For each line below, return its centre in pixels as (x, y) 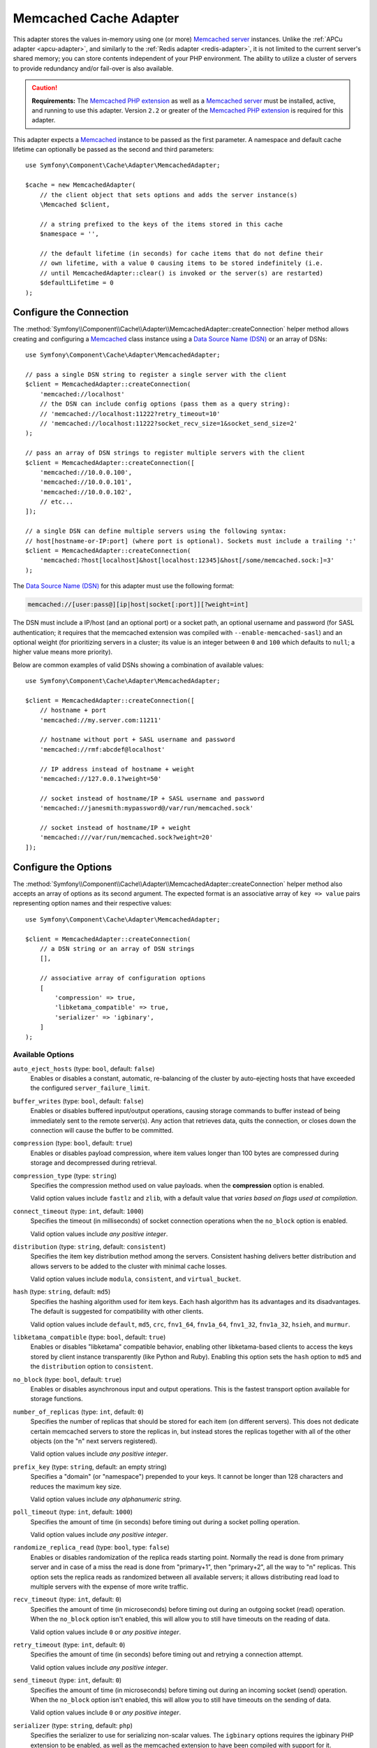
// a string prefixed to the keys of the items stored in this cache (161, 224)
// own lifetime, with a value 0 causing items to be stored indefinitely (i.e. (182, 263)
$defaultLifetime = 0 (77, 283)
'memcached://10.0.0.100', (86, 472)
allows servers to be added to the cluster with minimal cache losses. (128, 1266)
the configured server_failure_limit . (90, 1088)
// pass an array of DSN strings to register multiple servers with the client (165, 453)
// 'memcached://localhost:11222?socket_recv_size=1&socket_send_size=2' (169, 423)
